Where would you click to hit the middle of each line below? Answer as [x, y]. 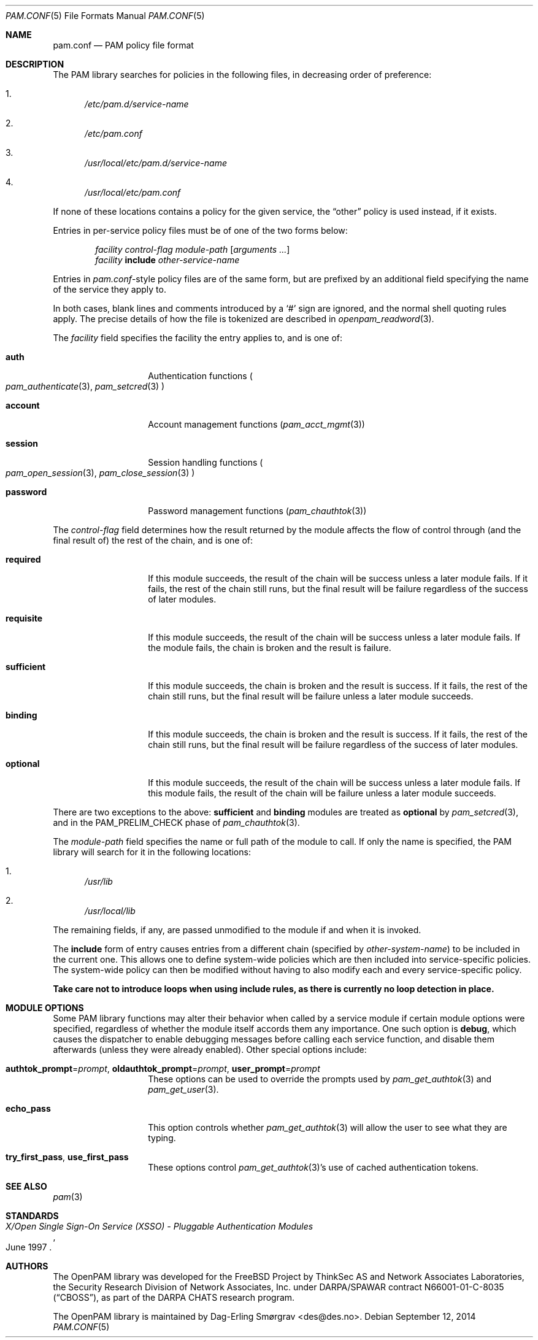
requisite [24, 618]
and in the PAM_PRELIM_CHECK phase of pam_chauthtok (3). [176, 822]
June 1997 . [29, 1247]
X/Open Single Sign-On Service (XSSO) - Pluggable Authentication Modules [159, 1226]
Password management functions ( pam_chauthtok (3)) [257, 511]
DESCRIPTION [35, 64]
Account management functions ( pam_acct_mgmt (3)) [256, 424]
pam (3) [68, 1197]
